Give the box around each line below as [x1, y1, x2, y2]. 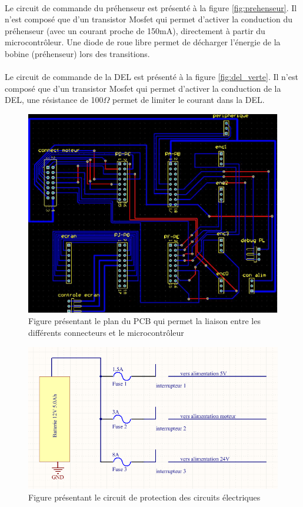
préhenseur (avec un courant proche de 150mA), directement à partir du [5, 24, 265, 36]
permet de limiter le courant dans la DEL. [112, 94, 265, 106]
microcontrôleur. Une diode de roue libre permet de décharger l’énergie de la [5, 36, 281, 48]
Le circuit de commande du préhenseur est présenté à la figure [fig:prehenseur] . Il [5, 1, 297, 14]
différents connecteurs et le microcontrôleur [28, 326, 184, 338]
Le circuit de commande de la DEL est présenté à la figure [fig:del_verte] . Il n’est [5, 71, 298, 83]
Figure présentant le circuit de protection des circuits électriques [28, 491, 261, 503]
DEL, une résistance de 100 [5, 94, 104, 106]
